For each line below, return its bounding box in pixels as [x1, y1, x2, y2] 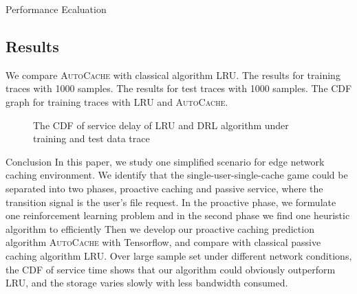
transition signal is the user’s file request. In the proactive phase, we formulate [6, 194, 336, 209]
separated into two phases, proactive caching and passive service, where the [6, 181, 323, 195]
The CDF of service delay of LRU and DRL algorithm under [33, 117, 289, 132]
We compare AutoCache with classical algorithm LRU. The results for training [6, 67, 340, 82]
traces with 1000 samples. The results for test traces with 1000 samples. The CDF [6, 81, 352, 95]
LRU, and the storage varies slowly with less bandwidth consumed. [6, 275, 288, 290]
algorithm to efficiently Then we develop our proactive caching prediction [6, 221, 314, 236]
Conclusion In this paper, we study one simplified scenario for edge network [6, 154, 325, 168]
